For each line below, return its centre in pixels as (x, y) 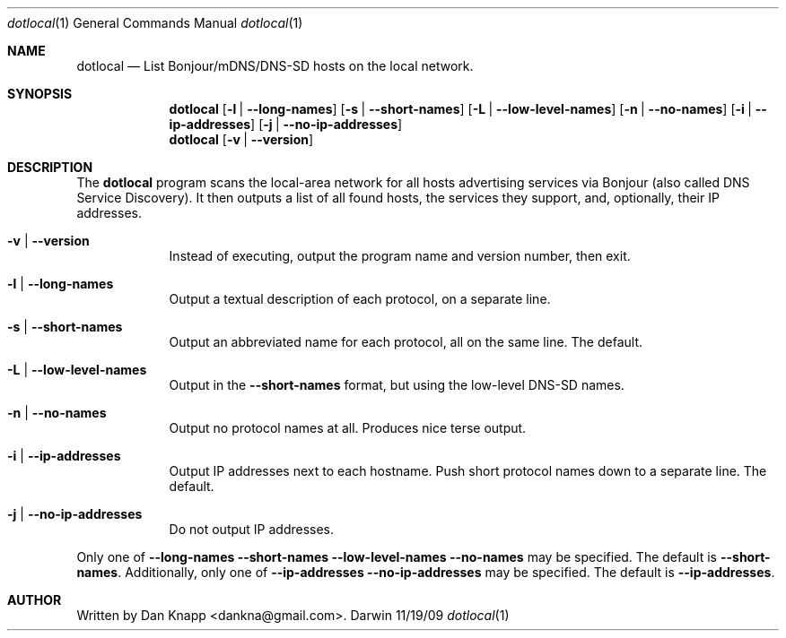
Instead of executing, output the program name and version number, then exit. (400, 256)
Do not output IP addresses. (252, 529)
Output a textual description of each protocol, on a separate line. (360, 299)
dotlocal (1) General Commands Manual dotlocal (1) (155, 23)
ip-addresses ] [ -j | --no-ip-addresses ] (286, 124)
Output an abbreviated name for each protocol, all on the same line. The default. (406, 342)
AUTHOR (35, 600)
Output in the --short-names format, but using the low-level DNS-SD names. (397, 385)
